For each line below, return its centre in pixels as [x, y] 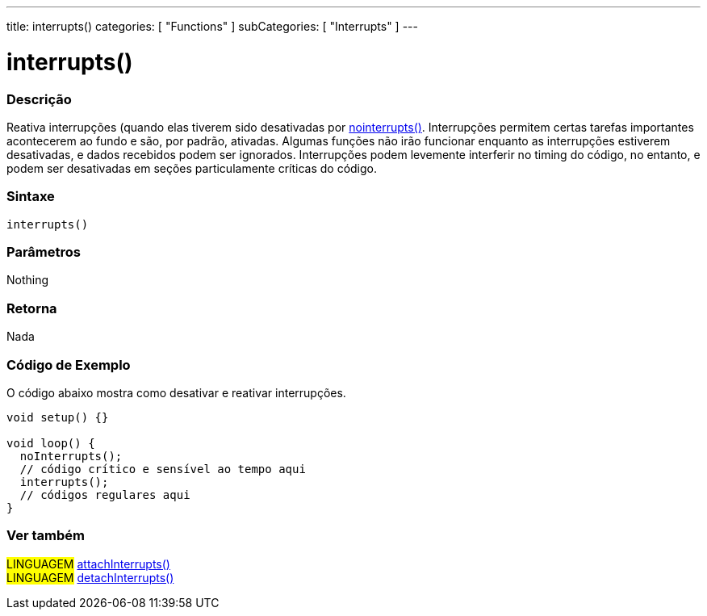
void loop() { [51, 443]
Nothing [28, 280]
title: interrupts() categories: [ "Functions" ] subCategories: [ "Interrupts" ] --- [212, 26]
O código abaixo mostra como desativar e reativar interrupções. [176, 392]
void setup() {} [58, 417]
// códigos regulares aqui [105, 494]
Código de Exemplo [69, 365]
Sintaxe [31, 197]
